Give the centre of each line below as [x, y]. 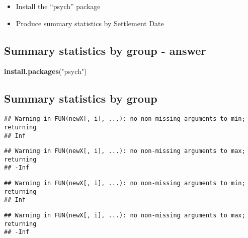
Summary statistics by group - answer [105, 50]
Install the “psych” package [58, 6]
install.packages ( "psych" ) [46, 71]
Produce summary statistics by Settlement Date [90, 23]
